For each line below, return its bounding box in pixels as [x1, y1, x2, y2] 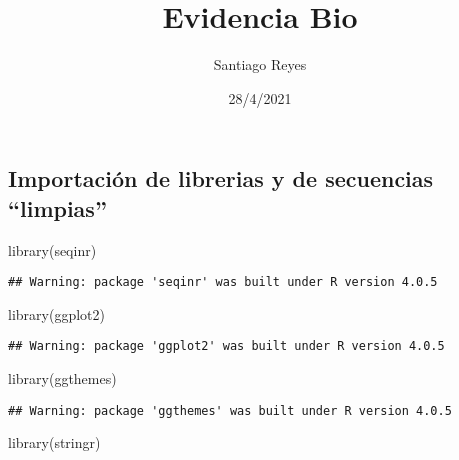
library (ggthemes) [8, 368, 117, 389]
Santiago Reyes [213, 54, 307, 75]
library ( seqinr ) [8, 239, 97, 260]
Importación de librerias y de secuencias [8, 163, 434, 194]
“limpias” [8, 192, 107, 223]
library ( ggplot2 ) [8, 303, 105, 324]
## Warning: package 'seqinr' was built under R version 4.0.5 [8, 275, 438, 290]
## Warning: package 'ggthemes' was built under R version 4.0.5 [8, 403, 452, 418]
